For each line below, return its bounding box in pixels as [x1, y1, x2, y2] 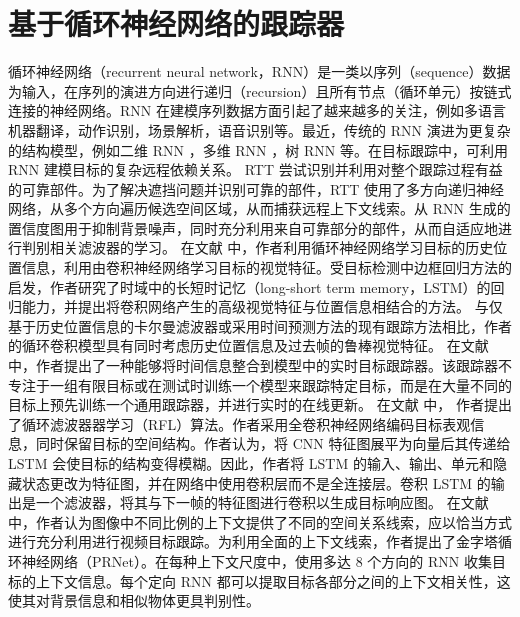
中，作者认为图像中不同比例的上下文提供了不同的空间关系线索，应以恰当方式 [8, 511, 512, 532]
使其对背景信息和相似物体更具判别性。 [8, 590, 260, 611]
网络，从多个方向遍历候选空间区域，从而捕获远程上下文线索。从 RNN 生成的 [8, 198, 511, 219]
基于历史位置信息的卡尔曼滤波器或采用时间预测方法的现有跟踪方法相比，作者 [8, 315, 512, 336]
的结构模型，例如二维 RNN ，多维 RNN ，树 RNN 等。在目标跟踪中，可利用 [8, 139, 508, 160]
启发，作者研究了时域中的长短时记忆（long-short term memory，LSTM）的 [8, 276, 491, 297]
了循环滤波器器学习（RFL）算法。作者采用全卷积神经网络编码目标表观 [8, 413, 471, 434]
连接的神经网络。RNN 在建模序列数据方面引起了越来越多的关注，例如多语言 [8, 100, 506, 121]
